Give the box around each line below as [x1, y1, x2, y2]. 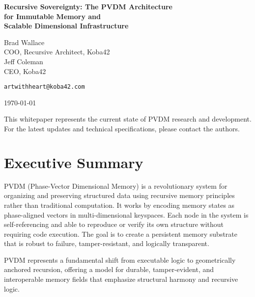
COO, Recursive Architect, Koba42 [4, 47, 110, 57]
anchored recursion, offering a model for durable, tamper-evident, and [4, 264, 214, 274]
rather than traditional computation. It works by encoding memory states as [4, 199, 235, 210]
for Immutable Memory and [4, 11, 101, 21]
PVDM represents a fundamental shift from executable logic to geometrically [4, 254, 236, 265]
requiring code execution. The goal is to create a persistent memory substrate [4, 228, 238, 239]
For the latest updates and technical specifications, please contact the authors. [4, 124, 240, 133]
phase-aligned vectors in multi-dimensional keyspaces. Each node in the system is [4, 209, 249, 220]
